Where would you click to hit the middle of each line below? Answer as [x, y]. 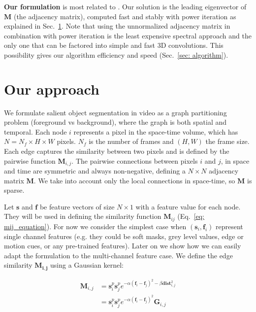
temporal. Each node [35, 131]
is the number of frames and [131, 141]
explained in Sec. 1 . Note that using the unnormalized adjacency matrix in [117, 26]
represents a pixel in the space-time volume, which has [156, 131]
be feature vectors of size [77, 206]
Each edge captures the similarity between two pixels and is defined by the [117, 151]
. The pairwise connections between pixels [135, 160]
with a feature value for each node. [188, 206]
